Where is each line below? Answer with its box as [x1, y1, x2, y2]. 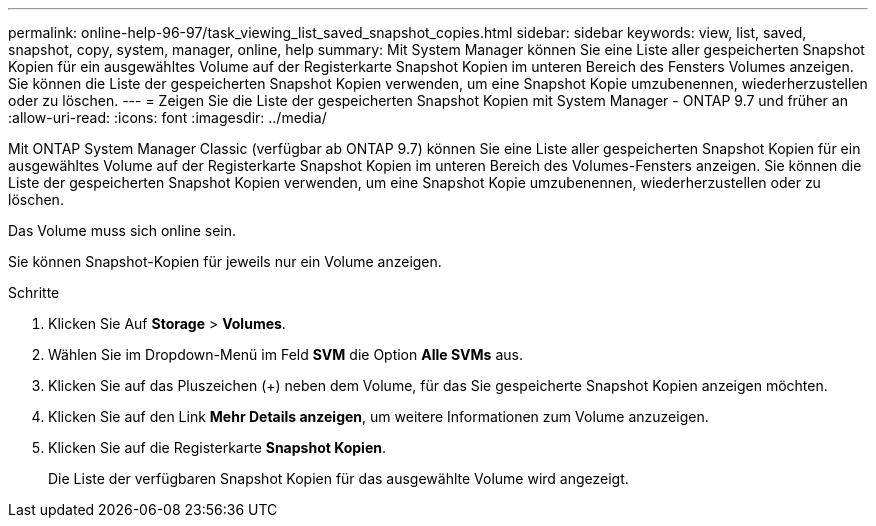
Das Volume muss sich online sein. [8, 222, 236, 239]
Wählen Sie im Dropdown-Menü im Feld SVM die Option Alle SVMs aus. [48, 346, 523, 363]
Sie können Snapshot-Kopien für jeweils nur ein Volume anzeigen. [8, 253, 442, 270]
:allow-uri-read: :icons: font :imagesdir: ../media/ [8, 109, 327, 126]
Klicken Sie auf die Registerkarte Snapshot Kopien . [48, 439, 386, 456]
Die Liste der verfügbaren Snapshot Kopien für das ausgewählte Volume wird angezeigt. [48, 470, 629, 487]
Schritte [8, 284, 60, 301]
